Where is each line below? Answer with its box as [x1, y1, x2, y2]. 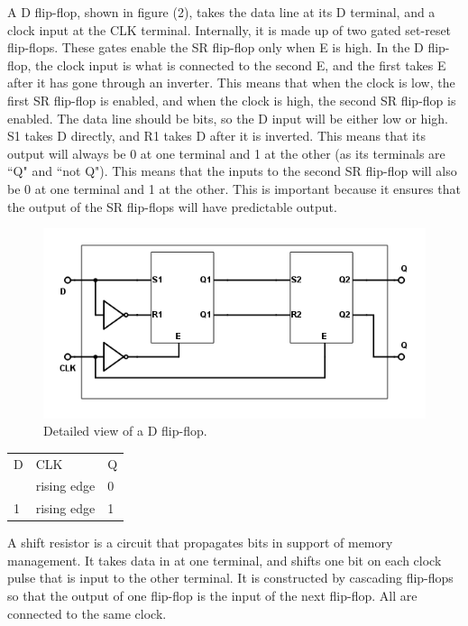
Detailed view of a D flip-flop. [43, 421, 207, 440]
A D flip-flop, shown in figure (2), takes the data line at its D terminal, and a [7, 3, 436, 21]
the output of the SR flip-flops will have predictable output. [7, 197, 337, 216]
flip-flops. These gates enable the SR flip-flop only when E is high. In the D [7, 38, 424, 57]
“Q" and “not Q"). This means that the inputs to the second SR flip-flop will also [7, 161, 457, 180]
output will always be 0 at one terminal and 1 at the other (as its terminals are [7, 143, 445, 162]
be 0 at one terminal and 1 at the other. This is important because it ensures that [7, 179, 461, 198]
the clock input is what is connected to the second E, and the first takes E [35, 55, 446, 74]
